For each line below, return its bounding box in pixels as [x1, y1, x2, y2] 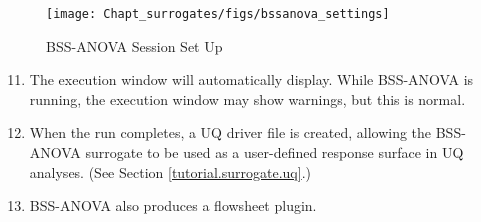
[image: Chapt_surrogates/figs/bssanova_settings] [46, 7, 390, 21]
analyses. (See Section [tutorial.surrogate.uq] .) [29, 161, 311, 182]
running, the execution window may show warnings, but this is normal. [29, 88, 466, 109]
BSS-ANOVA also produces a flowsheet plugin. [29, 195, 317, 216]
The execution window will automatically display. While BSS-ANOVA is [29, 69, 474, 90]
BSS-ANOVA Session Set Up [46, 35, 223, 56]
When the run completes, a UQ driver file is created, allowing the [29, 122, 432, 143]
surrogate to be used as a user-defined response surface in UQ [85, 142, 464, 163]
